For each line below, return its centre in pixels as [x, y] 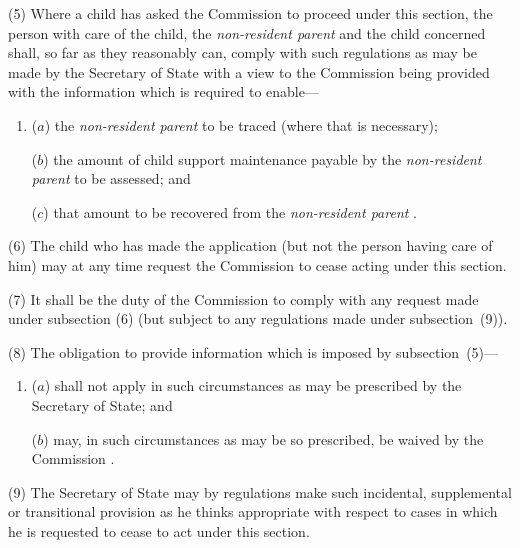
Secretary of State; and [102, 404]
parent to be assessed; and [111, 178]
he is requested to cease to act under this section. [159, 530]
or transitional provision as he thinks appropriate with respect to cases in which [253, 511]
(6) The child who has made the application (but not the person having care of [250, 245]
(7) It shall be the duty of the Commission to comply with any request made [243, 298]
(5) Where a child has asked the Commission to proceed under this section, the [250, 13]
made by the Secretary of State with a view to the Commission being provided [249, 71]
